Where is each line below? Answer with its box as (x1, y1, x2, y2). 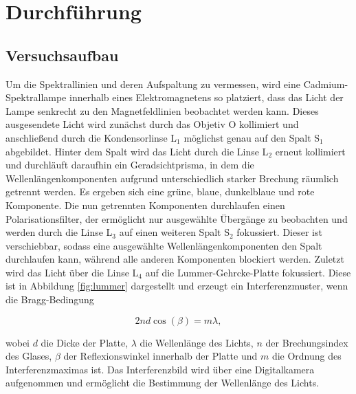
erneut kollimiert (275, 144, 346, 158)
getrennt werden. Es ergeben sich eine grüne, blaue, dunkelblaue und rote (5, 184, 315, 199)
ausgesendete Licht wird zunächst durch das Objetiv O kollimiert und (5, 117, 299, 131)
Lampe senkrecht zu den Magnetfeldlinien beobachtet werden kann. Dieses (5, 103, 319, 118)
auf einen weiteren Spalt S (119, 225, 230, 239)
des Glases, (5, 349, 52, 363)
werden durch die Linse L (5, 225, 113, 239)
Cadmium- (303, 76, 348, 91)
